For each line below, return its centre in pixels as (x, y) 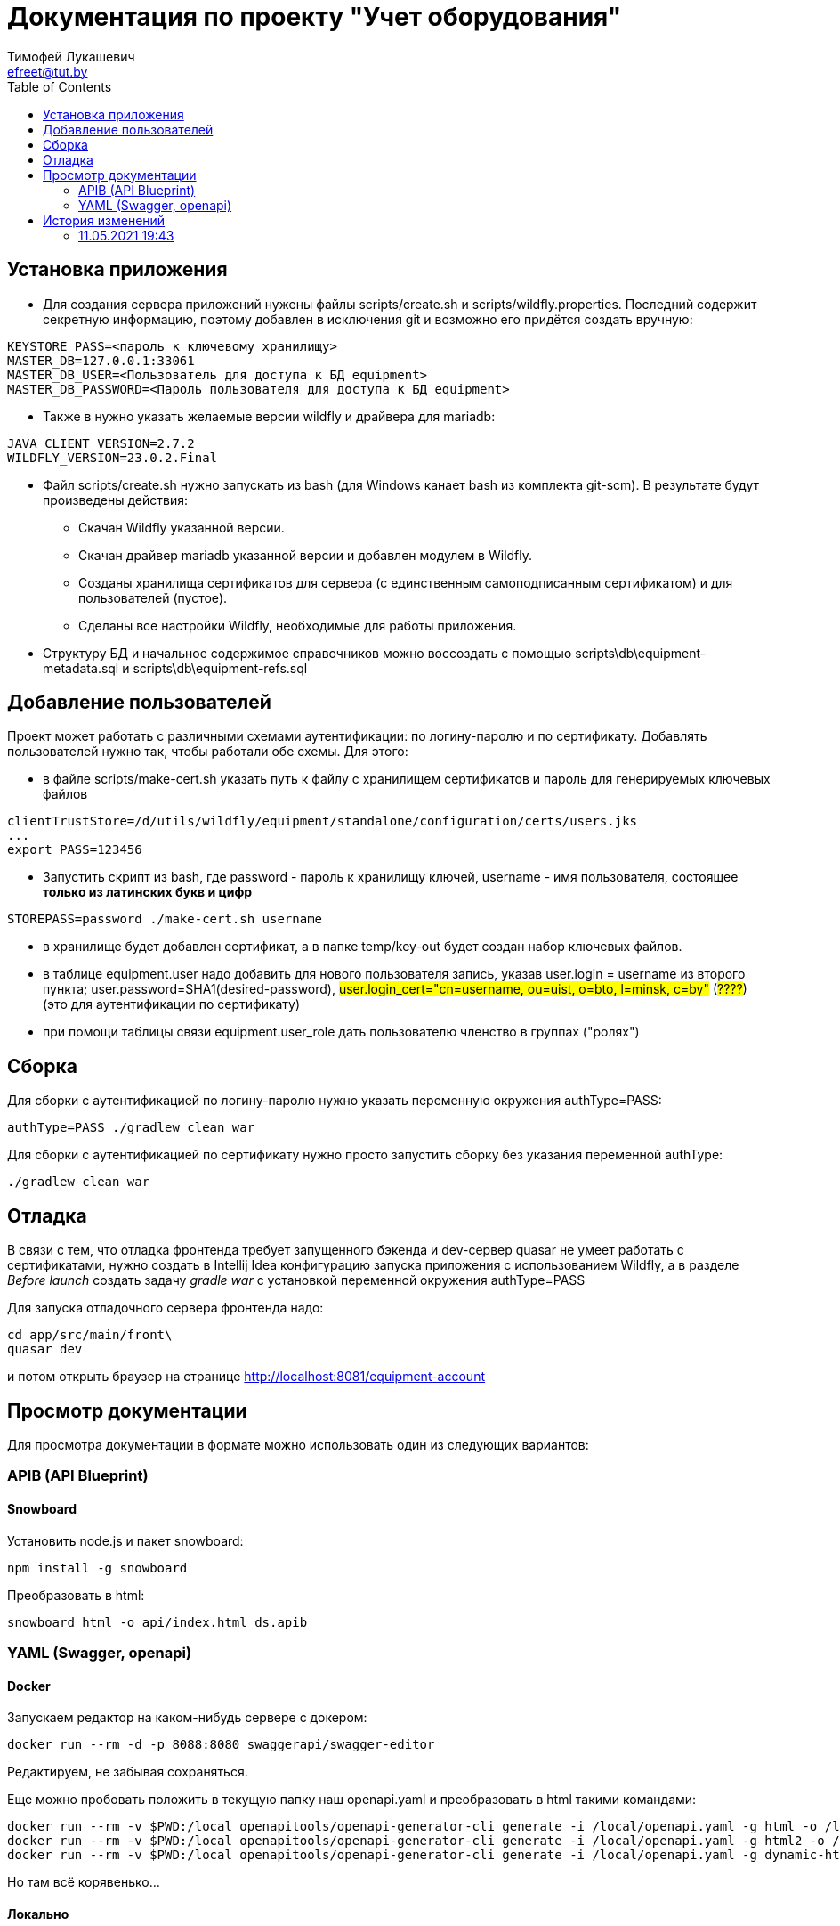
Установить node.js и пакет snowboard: (125, 1540)
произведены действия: (116, 500)
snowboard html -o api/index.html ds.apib (157, 1622)
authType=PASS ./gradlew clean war (131, 1128)
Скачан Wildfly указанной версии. (182, 527)
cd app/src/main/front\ (90, 1335)
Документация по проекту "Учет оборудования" (315, 17)
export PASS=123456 (75, 850)
